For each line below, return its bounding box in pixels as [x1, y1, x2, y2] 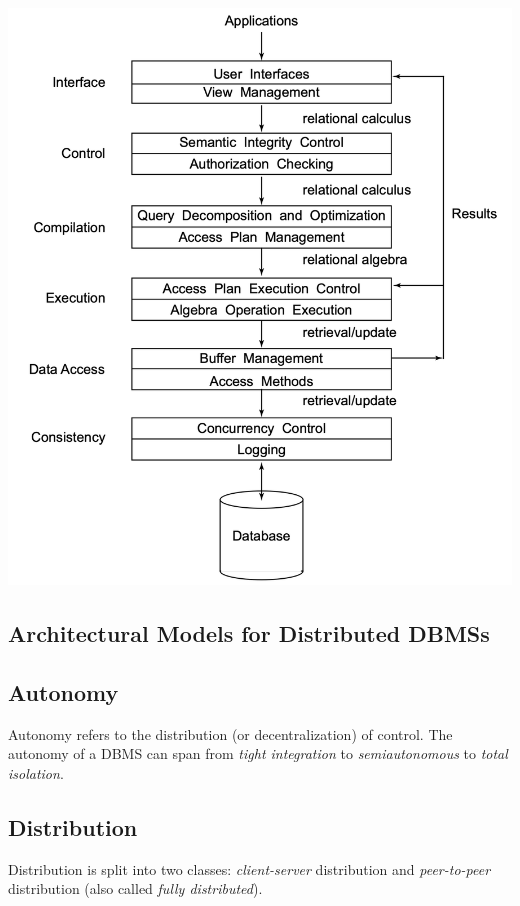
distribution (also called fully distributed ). [8, 878, 263, 899]
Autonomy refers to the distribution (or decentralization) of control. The [8, 723, 453, 744]
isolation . [8, 763, 64, 784]
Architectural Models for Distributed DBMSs [8, 618, 490, 649]
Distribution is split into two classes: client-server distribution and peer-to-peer [8, 858, 491, 879]
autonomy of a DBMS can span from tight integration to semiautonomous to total [8, 743, 508, 764]
